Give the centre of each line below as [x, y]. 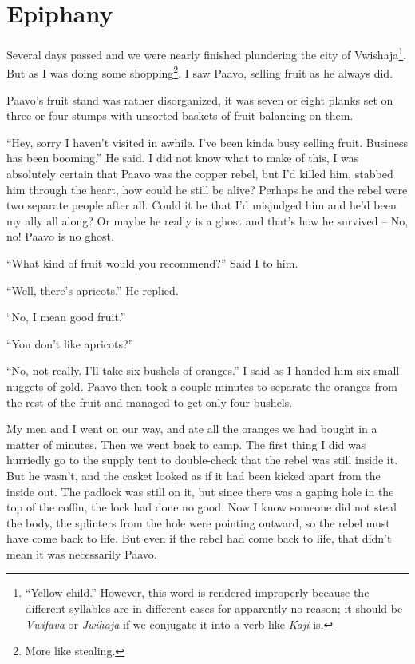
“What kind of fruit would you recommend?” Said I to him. [152, 262]
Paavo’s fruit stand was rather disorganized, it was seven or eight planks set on [200, 99]
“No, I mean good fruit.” [66, 317]
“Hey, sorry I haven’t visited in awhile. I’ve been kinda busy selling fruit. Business [207, 142]
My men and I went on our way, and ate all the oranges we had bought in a [192, 429]
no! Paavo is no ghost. [60, 236]
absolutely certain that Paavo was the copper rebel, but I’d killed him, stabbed [200, 173]
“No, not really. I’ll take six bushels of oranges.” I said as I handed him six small [203, 370]
